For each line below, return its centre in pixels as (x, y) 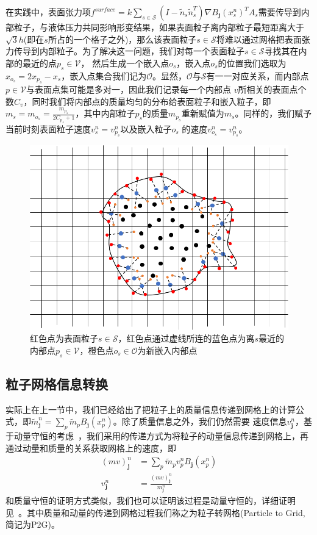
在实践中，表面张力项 (48, 12)
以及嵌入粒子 (146, 128)
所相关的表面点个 (272, 89)
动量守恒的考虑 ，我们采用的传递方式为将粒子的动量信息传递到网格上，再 (161, 436)
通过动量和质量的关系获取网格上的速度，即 (91, 447)
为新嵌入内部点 (167, 350)
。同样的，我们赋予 (273, 113)
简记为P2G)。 (33, 524)
